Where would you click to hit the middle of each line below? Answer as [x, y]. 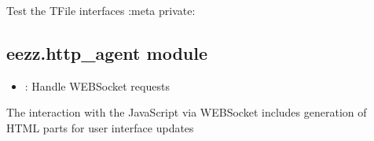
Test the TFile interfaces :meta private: [101, 10]
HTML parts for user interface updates [100, 127]
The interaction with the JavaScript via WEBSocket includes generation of [187, 112]
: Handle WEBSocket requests [97, 85]
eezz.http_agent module [107, 52]
